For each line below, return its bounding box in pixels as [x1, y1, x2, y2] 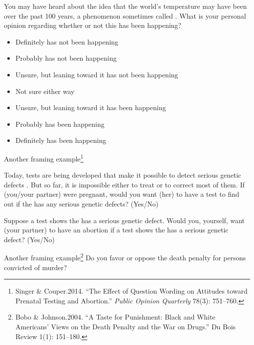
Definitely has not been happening [15, 36, 119, 46]
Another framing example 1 [4, 152, 84, 163]
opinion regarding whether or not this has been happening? [4, 20, 182, 30]
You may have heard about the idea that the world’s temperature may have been [4, 1, 247, 11]
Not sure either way [15, 86, 75, 96]
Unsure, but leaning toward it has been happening [15, 102, 166, 113]
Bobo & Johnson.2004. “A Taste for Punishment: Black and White [15, 312, 215, 322]
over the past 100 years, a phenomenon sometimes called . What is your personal [4, 10, 246, 21]
